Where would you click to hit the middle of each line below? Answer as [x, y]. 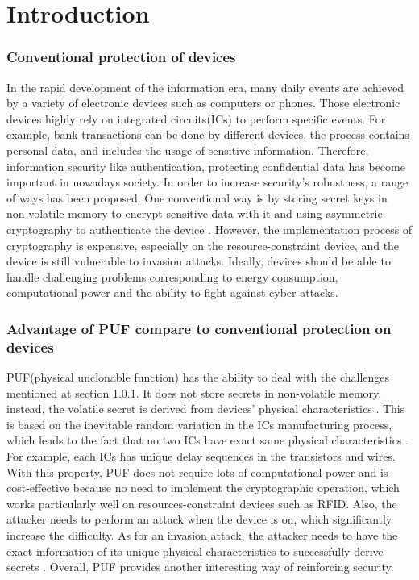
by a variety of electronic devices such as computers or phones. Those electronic [203, 103]
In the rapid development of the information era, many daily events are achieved [205, 87]
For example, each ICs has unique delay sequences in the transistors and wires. [201, 456]
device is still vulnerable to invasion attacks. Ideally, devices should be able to [199, 261]
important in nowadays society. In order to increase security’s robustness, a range [207, 182]
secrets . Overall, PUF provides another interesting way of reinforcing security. [200, 567]
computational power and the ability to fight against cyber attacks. [172, 292]
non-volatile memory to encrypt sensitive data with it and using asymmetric [195, 213]
